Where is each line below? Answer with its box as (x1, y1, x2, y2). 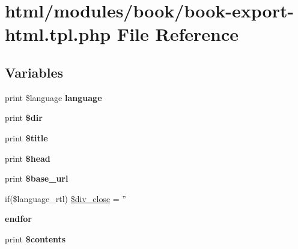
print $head (5, 152, 50, 164)
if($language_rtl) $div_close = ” (5, 192, 126, 204)
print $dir (5, 111, 43, 124)
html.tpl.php (5, 22, 111, 46)
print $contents (5, 232, 66, 245)
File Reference (117, 22, 239, 46)
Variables (5, 63, 64, 81)
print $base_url (5, 172, 68, 185)
